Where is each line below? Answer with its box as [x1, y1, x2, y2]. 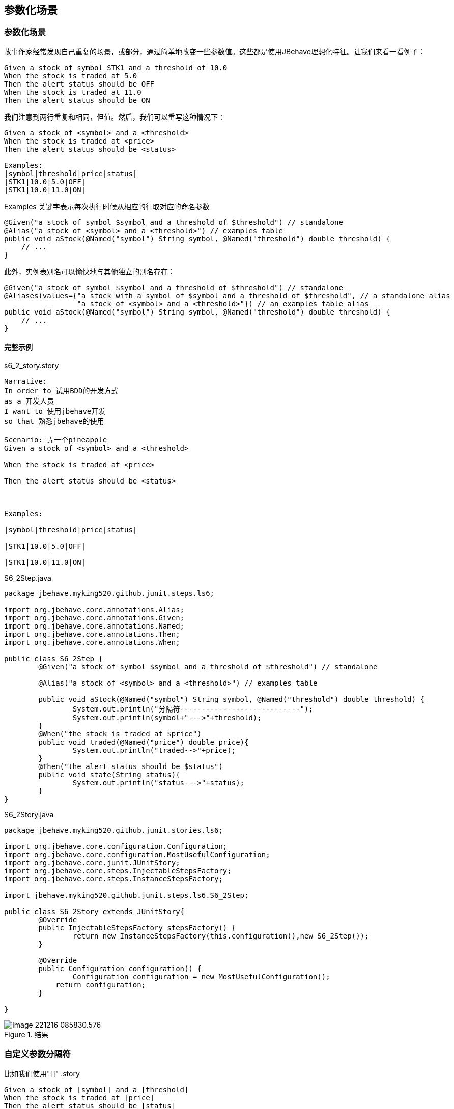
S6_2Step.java [4, 574, 51, 583]
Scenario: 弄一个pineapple [4, 436, 107, 444]
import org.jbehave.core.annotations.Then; [4, 630, 180, 639]
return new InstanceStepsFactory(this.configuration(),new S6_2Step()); [72, 932, 369, 941]
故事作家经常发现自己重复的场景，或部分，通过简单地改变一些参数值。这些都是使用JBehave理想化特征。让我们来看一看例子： [4, 47, 425, 56]
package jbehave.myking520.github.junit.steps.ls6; [4, 589, 215, 598]
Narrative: [4, 377, 47, 386]
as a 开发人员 [4, 397, 54, 406]
